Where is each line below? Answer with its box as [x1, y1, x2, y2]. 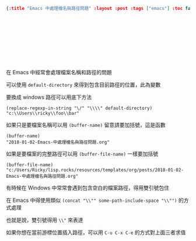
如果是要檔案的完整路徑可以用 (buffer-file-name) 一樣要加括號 [6, 150, 159, 157]
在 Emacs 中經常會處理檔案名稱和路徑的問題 [6, 68, 112, 75]
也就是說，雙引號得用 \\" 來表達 [6, 216, 83, 223]
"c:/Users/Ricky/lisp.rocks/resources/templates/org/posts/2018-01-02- [6, 167, 184, 173]
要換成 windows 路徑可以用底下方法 [6, 94, 92, 101]
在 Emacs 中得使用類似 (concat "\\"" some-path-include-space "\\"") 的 [6, 197, 184, 204]
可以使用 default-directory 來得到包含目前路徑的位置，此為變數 [6, 81, 161, 88]
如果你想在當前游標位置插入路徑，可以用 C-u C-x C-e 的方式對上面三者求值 [6, 229, 186, 236]
